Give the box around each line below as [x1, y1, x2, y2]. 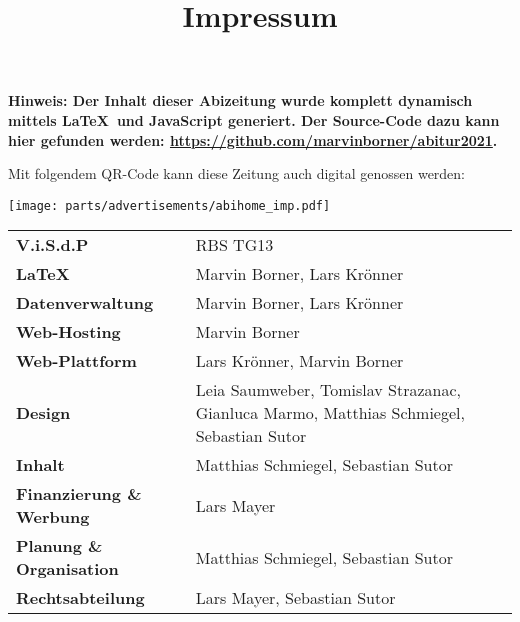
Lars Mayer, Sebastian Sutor [195, 586, 396, 610]
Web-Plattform [16, 349, 137, 373]
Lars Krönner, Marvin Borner [195, 349, 404, 373]
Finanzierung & [16, 482, 142, 506]
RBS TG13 [195, 233, 274, 257]
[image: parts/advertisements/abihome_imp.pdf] [8, 198, 331, 213]
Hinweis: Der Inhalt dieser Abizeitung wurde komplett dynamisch [8, 90, 473, 111]
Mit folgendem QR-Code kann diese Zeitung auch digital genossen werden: [8, 163, 466, 184]
